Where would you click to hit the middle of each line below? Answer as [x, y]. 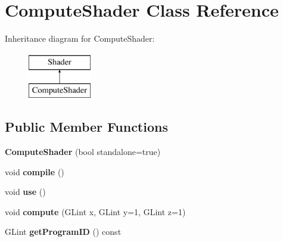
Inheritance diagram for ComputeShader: [80, 38]
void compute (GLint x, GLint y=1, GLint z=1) [95, 211]
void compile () [35, 171]
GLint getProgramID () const [63, 232]
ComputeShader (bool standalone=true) [83, 152]
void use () [25, 192]
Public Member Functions [86, 127]
